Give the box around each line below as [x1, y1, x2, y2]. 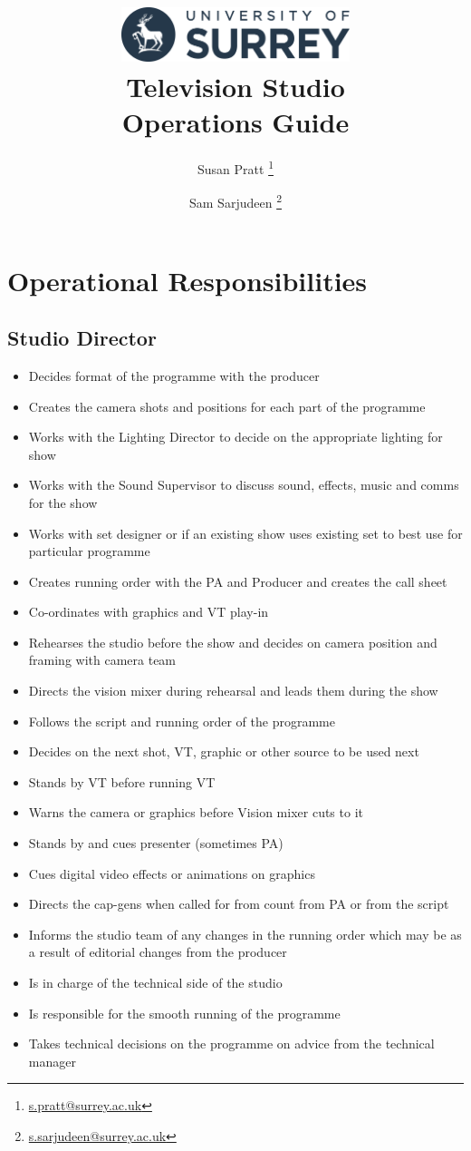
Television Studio [126, 67, 345, 104]
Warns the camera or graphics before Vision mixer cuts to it [28, 803, 363, 822]
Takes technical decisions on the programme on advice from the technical [28, 1034, 435, 1053]
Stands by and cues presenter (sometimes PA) [28, 834, 284, 853]
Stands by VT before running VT [28, 772, 216, 791]
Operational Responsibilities [7, 261, 368, 298]
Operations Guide [121, 103, 350, 141]
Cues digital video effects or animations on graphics [28, 863, 315, 883]
